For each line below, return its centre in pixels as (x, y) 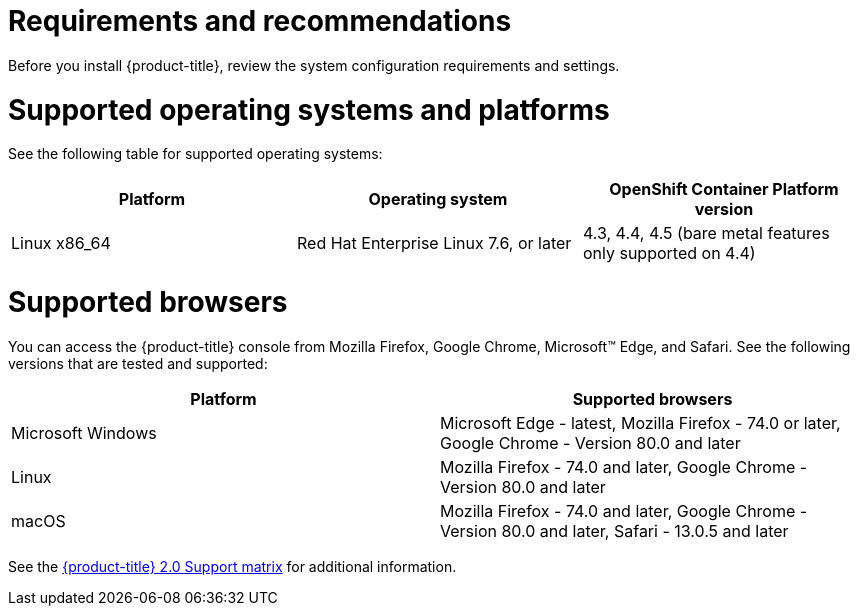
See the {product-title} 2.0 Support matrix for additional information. (232, 566)
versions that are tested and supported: (138, 363)
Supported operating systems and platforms (309, 109)
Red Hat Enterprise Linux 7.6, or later (434, 243)
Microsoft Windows (84, 432)
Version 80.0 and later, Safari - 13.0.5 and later (614, 530)
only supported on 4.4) (669, 253)
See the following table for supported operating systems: (195, 154)
